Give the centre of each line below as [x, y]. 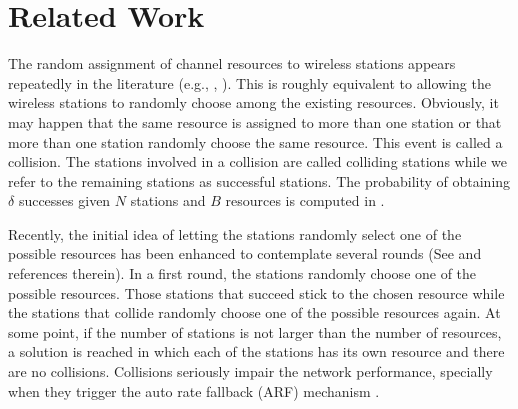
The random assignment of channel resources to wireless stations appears [232, 63]
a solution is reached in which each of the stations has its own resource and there [256, 351]
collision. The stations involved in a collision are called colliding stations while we [258, 161]
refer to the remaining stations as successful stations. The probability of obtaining [259, 180]
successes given [64, 200]
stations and [168, 200]
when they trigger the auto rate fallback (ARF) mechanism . [194, 390]
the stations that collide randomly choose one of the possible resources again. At [254, 312]
